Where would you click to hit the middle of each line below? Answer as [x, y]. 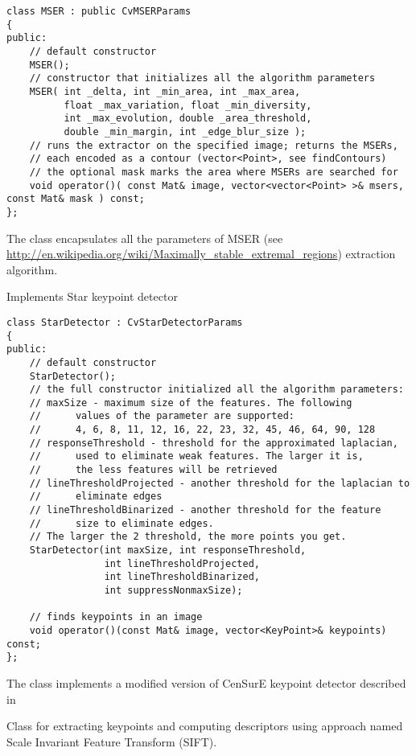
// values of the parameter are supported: [162, 416]
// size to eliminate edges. [122, 523]
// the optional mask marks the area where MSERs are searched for [214, 172]
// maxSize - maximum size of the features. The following [191, 403]
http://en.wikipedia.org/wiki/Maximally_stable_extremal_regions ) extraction [201, 254]
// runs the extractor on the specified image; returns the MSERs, [214, 145]
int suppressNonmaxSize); [173, 590]
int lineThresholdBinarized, [182, 577]
